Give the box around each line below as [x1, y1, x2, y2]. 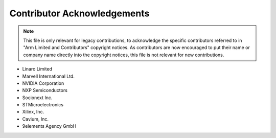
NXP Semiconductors [22, 87, 67, 94]
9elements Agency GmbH [22, 123, 77, 129]
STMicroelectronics [22, 102, 64, 108]
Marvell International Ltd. [22, 73, 75, 79]
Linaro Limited [22, 66, 52, 72]
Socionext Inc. [22, 95, 53, 101]
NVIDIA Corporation [22, 80, 64, 86]
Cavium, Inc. [22, 116, 49, 122]
